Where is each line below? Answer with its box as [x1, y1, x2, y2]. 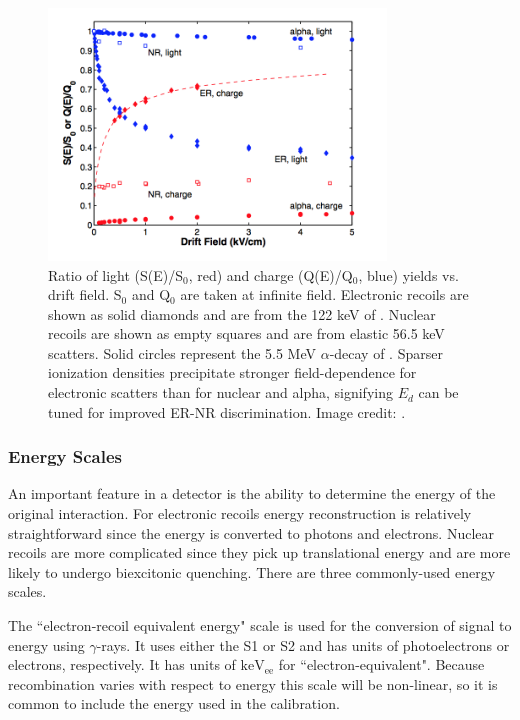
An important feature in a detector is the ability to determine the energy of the [8, 483, 496, 504]
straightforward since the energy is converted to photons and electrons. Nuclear [8, 522, 494, 543]
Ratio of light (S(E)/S [48, 264, 183, 285]
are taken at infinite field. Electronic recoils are [180, 284, 469, 305]
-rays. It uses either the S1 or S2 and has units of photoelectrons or [96, 634, 510, 655]
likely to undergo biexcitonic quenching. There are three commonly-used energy [8, 561, 496, 582]
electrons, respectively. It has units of [8, 654, 236, 675]
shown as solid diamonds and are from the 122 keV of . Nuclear [48, 303, 436, 324]
